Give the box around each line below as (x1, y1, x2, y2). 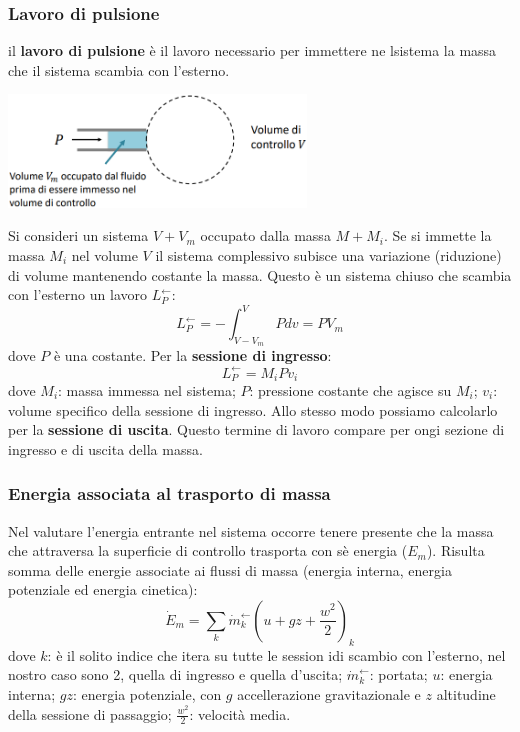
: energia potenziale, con (72, 683, 222, 704)
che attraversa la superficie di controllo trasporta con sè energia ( (8, 540, 408, 561)
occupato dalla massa (200, 225, 331, 246)
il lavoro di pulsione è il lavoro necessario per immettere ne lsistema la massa (8, 40, 497, 61)
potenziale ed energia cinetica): (8, 579, 198, 600)
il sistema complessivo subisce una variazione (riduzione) (155, 244, 502, 265)
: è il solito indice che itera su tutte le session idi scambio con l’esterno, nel (47, 644, 506, 665)
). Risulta (426, 540, 485, 561)
